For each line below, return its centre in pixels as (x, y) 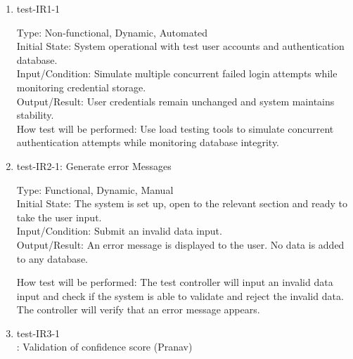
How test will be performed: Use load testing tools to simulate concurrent (175, 128)
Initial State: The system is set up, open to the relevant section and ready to (182, 203)
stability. (35, 115)
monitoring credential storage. (81, 87)
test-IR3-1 (38, 333)
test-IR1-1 (38, 8)
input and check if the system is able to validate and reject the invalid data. (180, 295)
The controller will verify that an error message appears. (138, 309)
